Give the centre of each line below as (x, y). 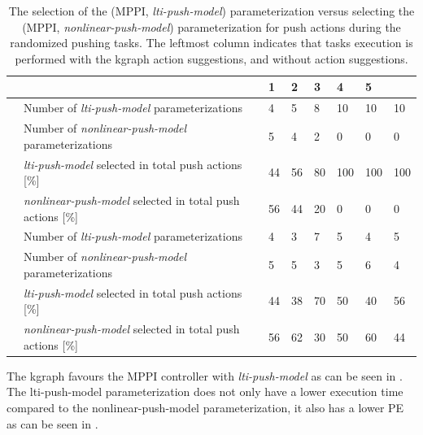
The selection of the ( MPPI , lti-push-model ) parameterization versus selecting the (211, 11)
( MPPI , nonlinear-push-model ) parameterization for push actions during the (211, 26)
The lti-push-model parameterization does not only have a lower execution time (205, 391)
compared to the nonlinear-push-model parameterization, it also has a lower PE (205, 407)
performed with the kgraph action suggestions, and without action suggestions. (211, 58)
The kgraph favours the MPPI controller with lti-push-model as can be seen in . (205, 375)
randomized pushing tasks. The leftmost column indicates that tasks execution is (211, 43)
